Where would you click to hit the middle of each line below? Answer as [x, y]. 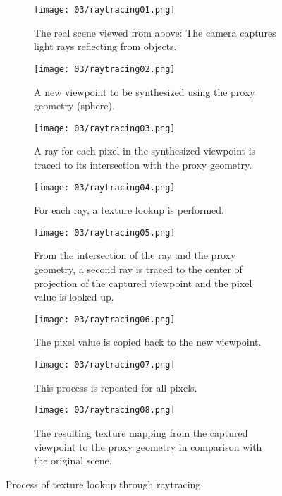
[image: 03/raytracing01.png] [105, 10]
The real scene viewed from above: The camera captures [155, 32]
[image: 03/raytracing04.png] [105, 187]
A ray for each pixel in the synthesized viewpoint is [145, 151]
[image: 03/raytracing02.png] [105, 69]
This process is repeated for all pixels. [116, 387]
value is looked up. [74, 297]
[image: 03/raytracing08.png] [105, 410]
